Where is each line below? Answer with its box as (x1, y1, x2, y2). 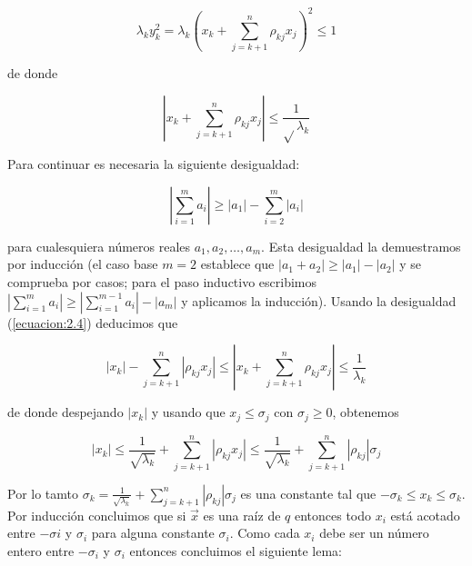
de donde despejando (7, 402, 124, 422)
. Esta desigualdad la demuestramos (261, 236, 461, 255)
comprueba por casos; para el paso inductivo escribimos (7, 272, 317, 291)
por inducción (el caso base (7, 254, 158, 273)
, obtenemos (332, 402, 399, 422)
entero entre (7, 541, 75, 560)
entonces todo (294, 505, 372, 524)
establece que (200, 254, 275, 273)
